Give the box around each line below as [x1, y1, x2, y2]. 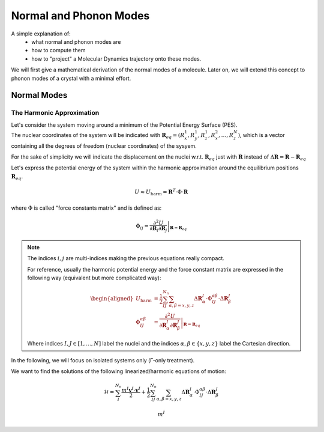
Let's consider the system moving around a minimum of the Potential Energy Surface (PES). [11, 121, 238, 129]
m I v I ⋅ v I [121, 385, 141, 394]
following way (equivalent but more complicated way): [27, 274, 161, 282]
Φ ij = [136, 222, 149, 231]
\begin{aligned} [90, 295, 134, 302]
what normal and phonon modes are [31, 38, 121, 45]
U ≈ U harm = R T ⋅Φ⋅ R [134, 187, 188, 196]
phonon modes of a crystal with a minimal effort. [11, 75, 131, 82]
